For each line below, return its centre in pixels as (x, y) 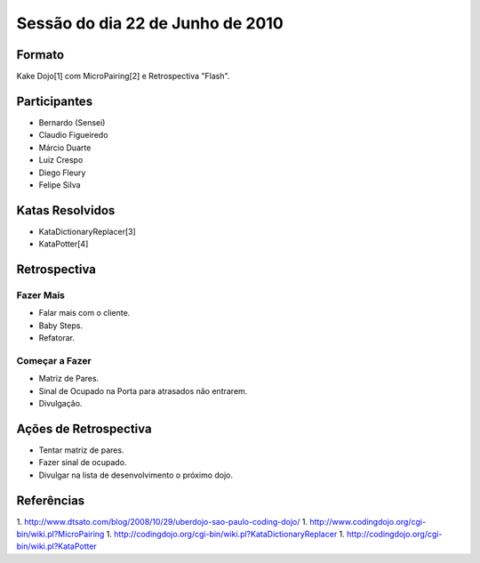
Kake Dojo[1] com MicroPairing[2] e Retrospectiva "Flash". (123, 76)
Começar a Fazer (54, 360)
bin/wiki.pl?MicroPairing (60, 535)
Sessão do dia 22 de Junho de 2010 (150, 23)
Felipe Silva (60, 185)
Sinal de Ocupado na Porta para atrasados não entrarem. (143, 390)
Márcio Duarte (65, 148)
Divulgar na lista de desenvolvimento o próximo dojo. (136, 475)
